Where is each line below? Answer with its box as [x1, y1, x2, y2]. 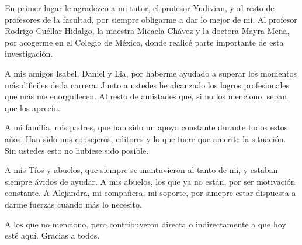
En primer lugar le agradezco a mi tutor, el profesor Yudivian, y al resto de [5, 2, 275, 13]
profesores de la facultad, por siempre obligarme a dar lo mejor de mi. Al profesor [5, 13, 297, 25]
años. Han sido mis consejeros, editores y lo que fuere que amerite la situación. [5, 132, 286, 144]
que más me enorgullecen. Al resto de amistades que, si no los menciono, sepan [5, 90, 287, 102]
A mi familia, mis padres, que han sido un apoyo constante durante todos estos [5, 121, 288, 133]
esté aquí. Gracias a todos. [5, 229, 100, 241]
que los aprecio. [5, 101, 60, 113]
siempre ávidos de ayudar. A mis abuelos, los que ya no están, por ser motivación [5, 175, 296, 187]
